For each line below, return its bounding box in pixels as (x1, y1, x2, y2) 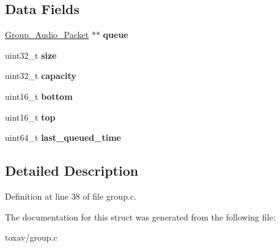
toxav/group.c (5, 231, 57, 244)
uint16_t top (5, 110, 56, 123)
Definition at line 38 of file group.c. (5, 189, 136, 202)
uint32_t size (5, 48, 57, 61)
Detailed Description (5, 161, 139, 180)
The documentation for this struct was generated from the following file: (5, 210, 276, 223)
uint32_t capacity (5, 69, 76, 82)
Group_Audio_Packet (5, 28, 89, 41)
